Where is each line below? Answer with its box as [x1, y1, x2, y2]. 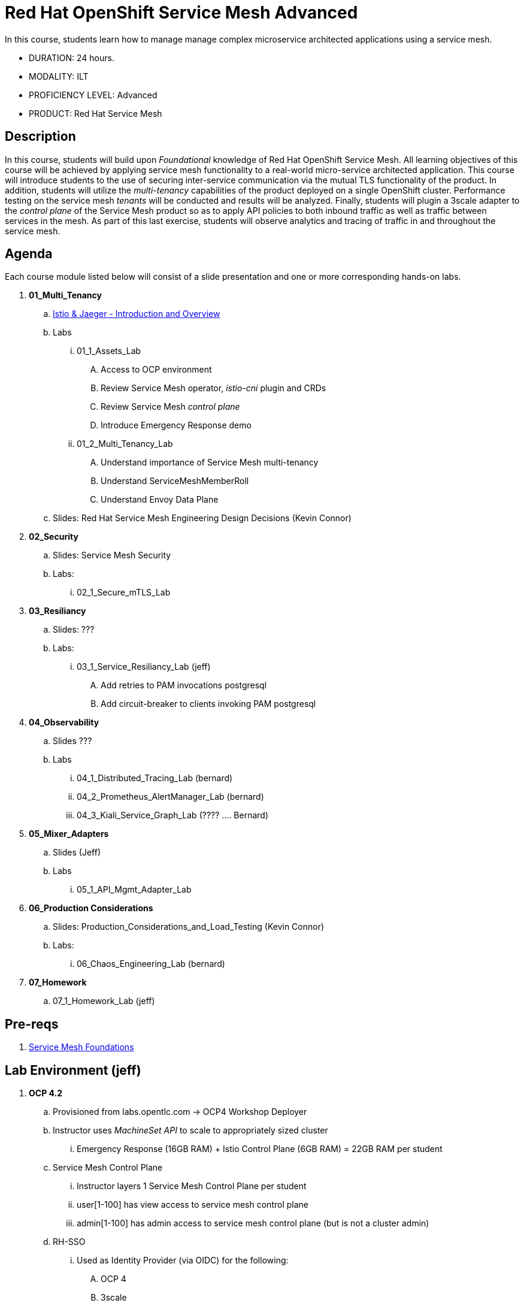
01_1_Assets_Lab [77, 346, 141, 356]
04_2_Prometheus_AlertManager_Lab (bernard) [77, 791, 264, 802]
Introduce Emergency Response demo [101, 420, 252, 431]
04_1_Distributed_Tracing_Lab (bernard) [77, 773, 233, 784]
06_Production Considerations [29, 903, 153, 914]
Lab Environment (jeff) [5, 1062, 141, 1078]
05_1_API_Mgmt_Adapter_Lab [77, 884, 192, 895]
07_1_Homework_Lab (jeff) [53, 996, 155, 1006]
